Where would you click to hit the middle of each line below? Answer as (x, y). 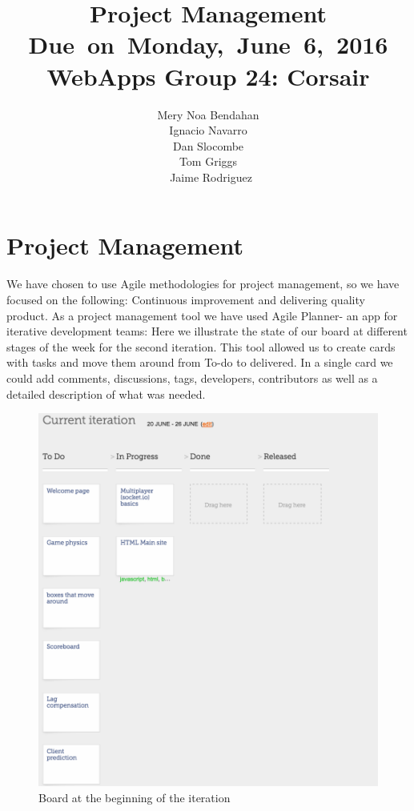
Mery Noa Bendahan (208, 114)
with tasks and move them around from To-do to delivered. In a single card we (200, 362)
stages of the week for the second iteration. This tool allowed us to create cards (201, 346)
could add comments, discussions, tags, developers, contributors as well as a (192, 377)
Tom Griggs (208, 161)
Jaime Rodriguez (211, 177)
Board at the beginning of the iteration (135, 797)
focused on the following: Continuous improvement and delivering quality (186, 299)
